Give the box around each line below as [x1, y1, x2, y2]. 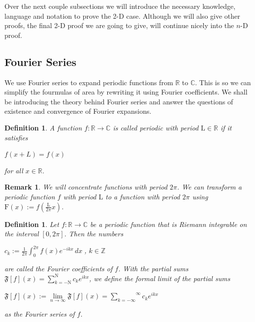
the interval [4, 228, 39, 239]
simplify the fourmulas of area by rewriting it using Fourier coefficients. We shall [4, 87, 248, 97]
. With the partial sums [118, 263, 189, 273]
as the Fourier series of [4, 308, 75, 319]
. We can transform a [177, 182, 242, 192]
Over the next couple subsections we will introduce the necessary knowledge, [4, 1, 236, 11]
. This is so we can [195, 77, 251, 87]
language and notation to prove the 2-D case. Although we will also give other [4, 10, 240, 21]
